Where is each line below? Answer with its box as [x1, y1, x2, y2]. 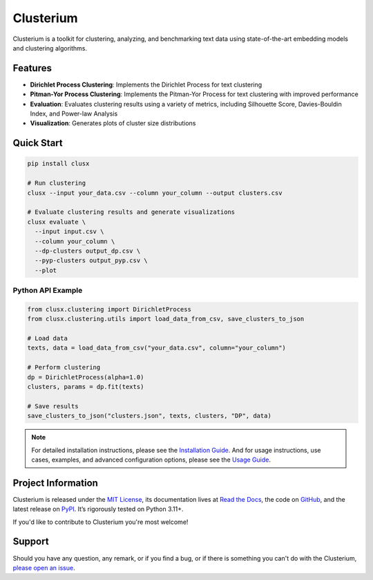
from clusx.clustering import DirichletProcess [27, 305, 191, 313]
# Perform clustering [27, 363, 101, 372]
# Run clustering [27, 179, 86, 187]
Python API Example [12, 286, 83, 296]
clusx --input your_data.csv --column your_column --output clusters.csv [27, 189, 283, 197]
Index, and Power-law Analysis [30, 109, 118, 118]
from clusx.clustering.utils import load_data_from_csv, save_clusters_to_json [27, 315, 305, 323]
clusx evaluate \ [27, 218, 86, 226]
